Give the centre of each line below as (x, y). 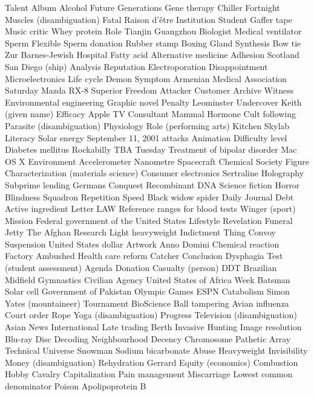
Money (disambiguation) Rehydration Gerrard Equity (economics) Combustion (152, 362)
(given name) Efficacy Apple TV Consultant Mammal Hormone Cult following (150, 114)
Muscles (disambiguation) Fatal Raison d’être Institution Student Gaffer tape (149, 19)
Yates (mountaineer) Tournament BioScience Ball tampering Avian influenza (147, 303)
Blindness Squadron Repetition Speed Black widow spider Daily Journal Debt (149, 196)
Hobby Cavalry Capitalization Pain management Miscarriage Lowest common (149, 374)
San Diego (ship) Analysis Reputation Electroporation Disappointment (136, 66)
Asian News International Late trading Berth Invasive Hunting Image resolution (153, 327)
